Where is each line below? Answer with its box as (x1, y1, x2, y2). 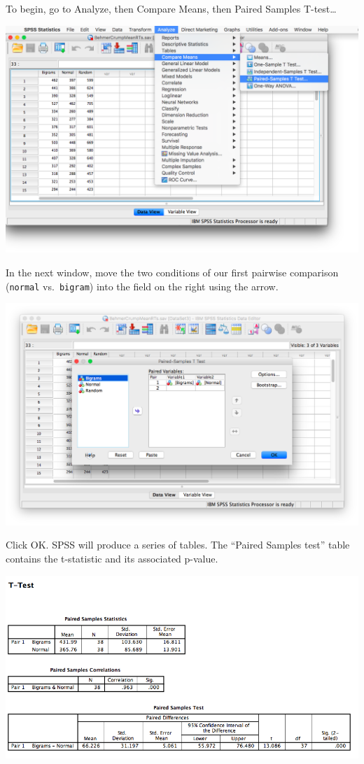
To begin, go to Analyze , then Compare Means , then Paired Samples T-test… (6, 1, 337, 15)
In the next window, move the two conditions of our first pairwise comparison (6, 265, 339, 280)
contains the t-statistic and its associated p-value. (6, 551, 218, 565)
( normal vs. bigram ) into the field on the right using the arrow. (6, 278, 279, 293)
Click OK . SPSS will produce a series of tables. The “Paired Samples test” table (6, 537, 350, 552)
